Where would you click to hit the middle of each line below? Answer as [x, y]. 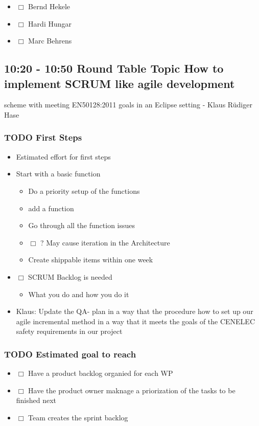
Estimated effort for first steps [63, 156]
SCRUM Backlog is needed [70, 276]
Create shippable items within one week [91, 260]
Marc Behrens [50, 41]
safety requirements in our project [69, 331]
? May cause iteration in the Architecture [105, 242]
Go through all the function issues [82, 225]
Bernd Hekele [49, 6]
